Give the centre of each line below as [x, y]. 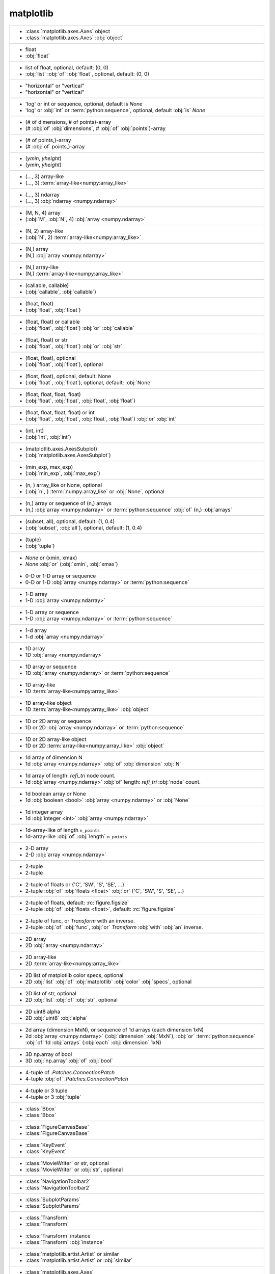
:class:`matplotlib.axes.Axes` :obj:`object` [75, 37]
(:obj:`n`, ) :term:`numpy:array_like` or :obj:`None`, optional [95, 491]
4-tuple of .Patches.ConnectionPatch [70, 1072]
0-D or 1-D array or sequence [61, 576]
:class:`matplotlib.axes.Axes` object [68, 31]
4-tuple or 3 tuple [46, 1091]
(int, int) [35, 431]
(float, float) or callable [52, 322]
